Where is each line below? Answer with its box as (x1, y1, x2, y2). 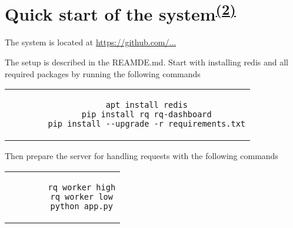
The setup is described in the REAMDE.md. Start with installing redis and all (5, 56, 288, 68)
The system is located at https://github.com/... (5, 36, 177, 48)
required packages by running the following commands (5, 67, 201, 80)
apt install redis (105, 100, 188, 110)
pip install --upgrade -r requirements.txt (48, 119, 246, 129)
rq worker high (48, 182, 116, 192)
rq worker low (50, 191, 113, 201)
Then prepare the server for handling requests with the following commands (5, 150, 278, 162)
